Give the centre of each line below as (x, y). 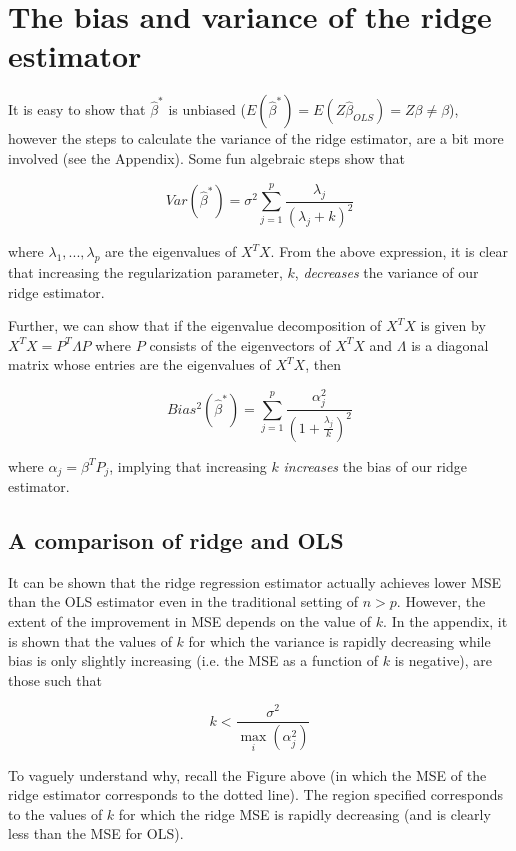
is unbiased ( (207, 109)
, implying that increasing (188, 465)
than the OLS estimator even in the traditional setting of (183, 601)
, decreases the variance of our (386, 272)
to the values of (55, 813)
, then (323, 364)
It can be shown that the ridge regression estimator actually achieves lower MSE (255, 581)
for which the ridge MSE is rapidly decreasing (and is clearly (304, 813)
